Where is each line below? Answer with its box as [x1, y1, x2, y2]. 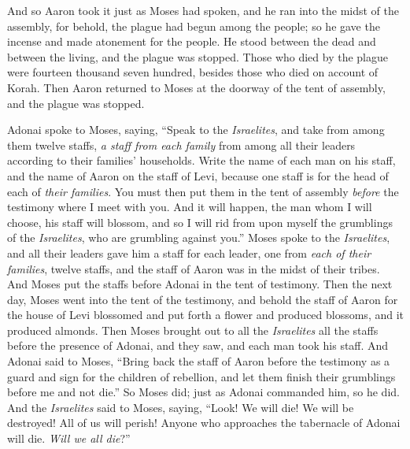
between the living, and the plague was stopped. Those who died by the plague [7, 48, 389, 65]
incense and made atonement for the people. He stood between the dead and [7, 33, 376, 50]
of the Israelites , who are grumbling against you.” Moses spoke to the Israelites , [7, 229, 390, 246]
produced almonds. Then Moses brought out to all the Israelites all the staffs [7, 321, 379, 338]
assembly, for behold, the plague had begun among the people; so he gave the [7, 17, 380, 34]
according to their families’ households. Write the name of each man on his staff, [7, 152, 396, 169]
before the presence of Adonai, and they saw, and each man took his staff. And [7, 337, 389, 354]
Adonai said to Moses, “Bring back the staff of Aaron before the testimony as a [7, 353, 390, 369]
